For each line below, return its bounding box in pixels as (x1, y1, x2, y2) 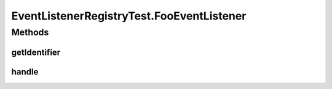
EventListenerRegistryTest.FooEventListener (11, 9, 247, 23)
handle (11, 66, 39, 77)
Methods (11, 27, 49, 38)
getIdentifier (11, 47, 61, 57)
